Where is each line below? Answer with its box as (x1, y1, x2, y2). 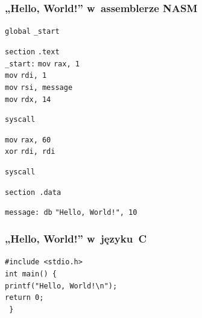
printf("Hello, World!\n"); (5, 281, 118, 290)
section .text (5, 47, 60, 56)
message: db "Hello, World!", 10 (5, 208, 137, 217)
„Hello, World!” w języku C (5, 231, 147, 246)
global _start (5, 27, 60, 36)
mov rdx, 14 (5, 95, 51, 104)
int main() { (5, 269, 57, 278)
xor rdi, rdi (5, 147, 55, 156)
